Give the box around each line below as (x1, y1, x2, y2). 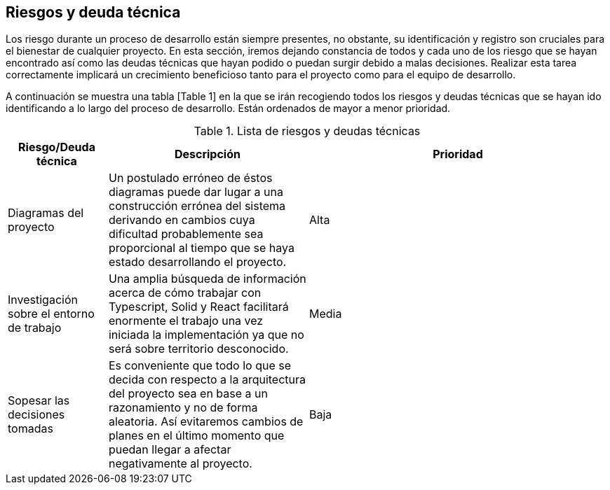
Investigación (8, 293, 78, 307)
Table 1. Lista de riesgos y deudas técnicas (194, 124, 421, 139)
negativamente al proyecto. (108, 456, 252, 471)
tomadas (8, 421, 53, 436)
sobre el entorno (8, 307, 95, 321)
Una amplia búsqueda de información (108, 272, 306, 286)
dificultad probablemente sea (108, 227, 264, 241)
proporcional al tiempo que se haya (108, 241, 294, 255)
